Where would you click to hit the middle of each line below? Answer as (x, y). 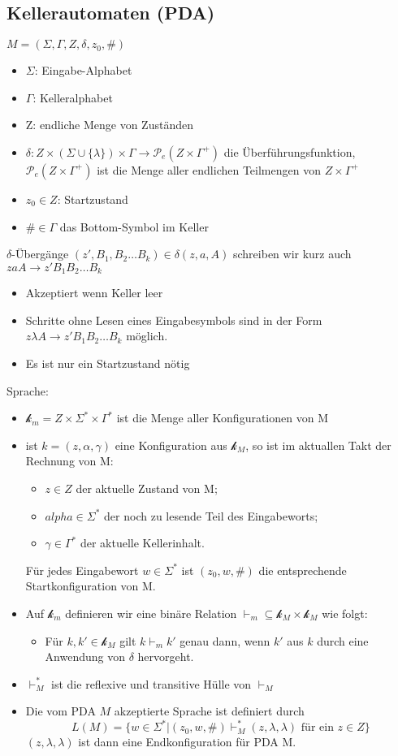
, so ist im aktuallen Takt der (318, 445)
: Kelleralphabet (73, 97)
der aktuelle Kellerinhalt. (142, 543)
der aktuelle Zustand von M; (147, 488)
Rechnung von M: (69, 461)
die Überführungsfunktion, (290, 151)
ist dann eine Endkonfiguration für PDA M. (187, 742)
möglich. (147, 336)
